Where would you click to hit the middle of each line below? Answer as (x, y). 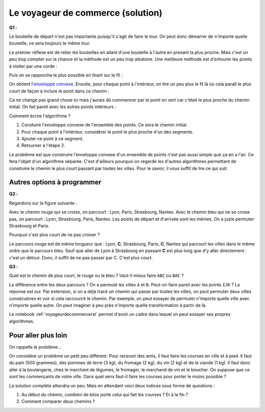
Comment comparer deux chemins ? (58, 401)
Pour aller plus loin (38, 335)
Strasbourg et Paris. (29, 226)
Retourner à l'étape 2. (43, 145)
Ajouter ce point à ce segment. (53, 139)
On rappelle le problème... (35, 347)
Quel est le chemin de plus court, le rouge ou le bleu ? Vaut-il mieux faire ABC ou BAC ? (96, 275)
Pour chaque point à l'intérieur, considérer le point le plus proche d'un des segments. (107, 132)
